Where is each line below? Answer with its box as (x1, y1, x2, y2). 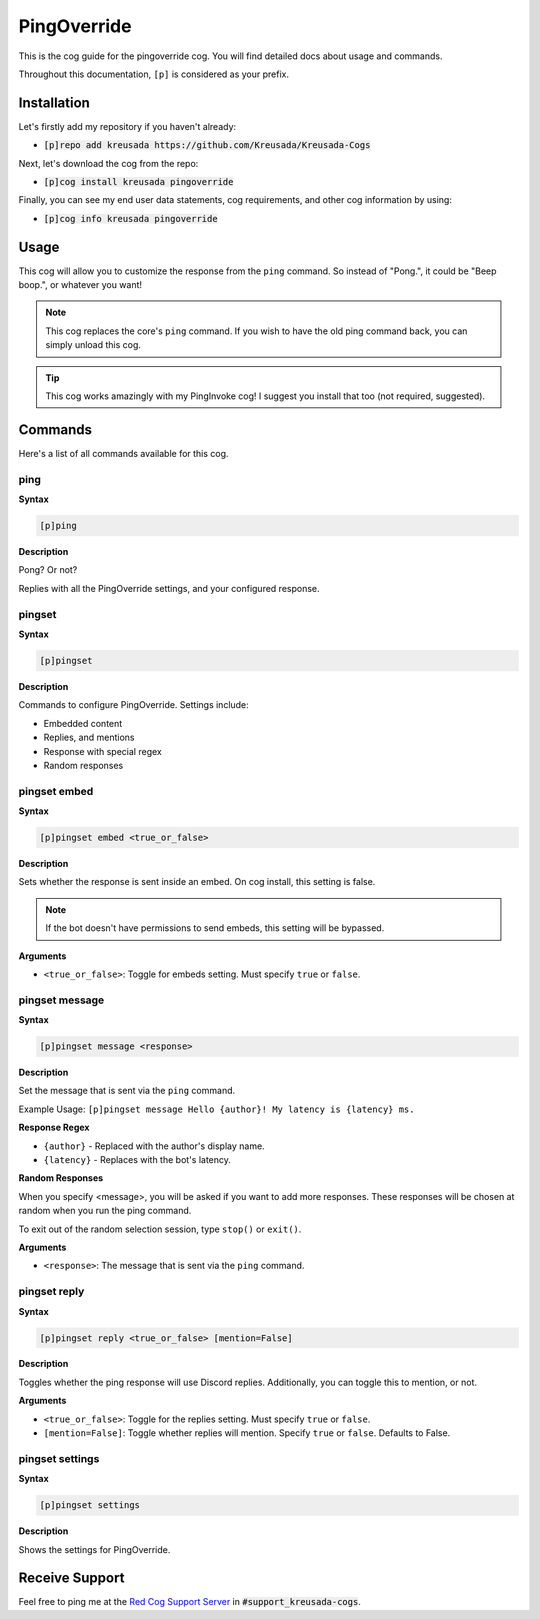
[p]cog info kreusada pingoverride (43, 213, 219, 224)
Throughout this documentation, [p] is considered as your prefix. (18, 68, 290, 80)
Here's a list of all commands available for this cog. (18, 447, 229, 459)
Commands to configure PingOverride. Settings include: (18, 699, 249, 711)
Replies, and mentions (43, 731, 135, 744)
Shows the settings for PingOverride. (18, 1543, 171, 1555)
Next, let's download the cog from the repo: (18, 157, 199, 169)
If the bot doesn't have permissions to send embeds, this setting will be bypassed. (45, 922, 385, 934)
